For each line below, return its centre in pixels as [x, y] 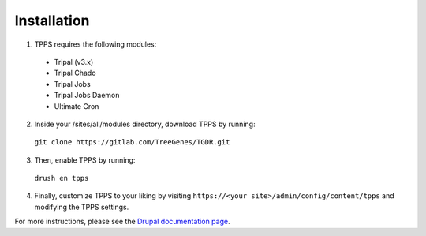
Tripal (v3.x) [74, 62]
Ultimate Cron [77, 106]
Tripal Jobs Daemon [87, 96]
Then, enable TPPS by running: [85, 160]
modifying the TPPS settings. [82, 207]
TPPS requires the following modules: [95, 44]
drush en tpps [62, 178]
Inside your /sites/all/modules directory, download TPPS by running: [145, 124]
